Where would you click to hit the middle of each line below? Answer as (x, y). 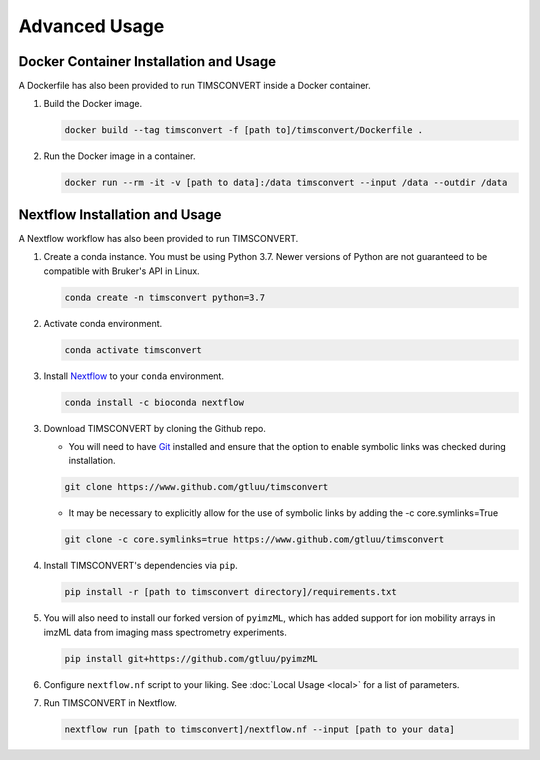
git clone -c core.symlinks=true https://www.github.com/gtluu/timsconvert (254, 539)
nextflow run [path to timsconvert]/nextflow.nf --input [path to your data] (259, 729)
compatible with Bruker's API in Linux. (121, 271)
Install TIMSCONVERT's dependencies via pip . (141, 566)
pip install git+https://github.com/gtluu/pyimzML (191, 658)
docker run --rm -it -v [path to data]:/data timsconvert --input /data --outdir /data (286, 183)
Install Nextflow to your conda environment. (134, 376)
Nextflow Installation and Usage (120, 214)
